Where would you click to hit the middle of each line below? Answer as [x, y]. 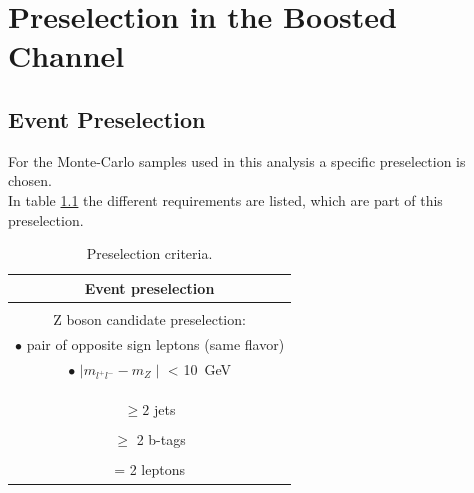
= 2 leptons [149, 469]
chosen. [30, 180]
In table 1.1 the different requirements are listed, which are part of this [225, 199]
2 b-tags [161, 439]
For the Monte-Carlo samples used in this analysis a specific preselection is [237, 160]
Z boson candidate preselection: [149, 318]
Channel [66, 55]
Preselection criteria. [149, 253]
